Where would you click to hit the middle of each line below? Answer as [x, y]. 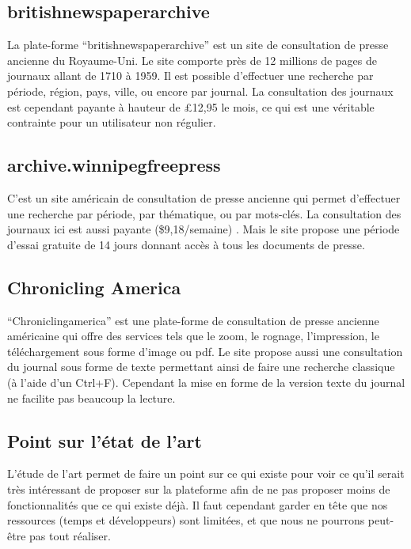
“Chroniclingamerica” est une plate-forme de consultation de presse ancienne [193, 320]
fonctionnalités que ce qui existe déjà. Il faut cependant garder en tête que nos [198, 504]
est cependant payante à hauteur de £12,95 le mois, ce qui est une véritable [191, 106]
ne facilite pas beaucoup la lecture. [91, 398]
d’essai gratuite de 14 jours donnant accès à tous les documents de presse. [186, 244]
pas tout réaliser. [70, 535]
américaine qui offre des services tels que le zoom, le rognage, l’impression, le [193, 336]
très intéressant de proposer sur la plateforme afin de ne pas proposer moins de [199, 488]
